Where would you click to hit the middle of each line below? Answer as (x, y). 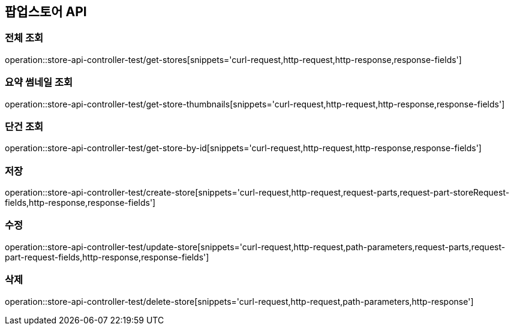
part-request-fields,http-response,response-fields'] (107, 257)
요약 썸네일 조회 (39, 82)
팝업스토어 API (46, 12)
